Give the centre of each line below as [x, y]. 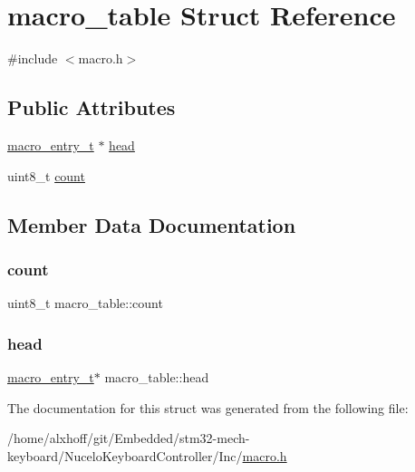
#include [33, 58]
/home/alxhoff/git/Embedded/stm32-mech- [129, 438]
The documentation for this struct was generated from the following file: [208, 407]
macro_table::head [157, 376]
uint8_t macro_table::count [85, 303]
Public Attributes [92, 107]
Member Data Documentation [152, 224]
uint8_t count [46, 175]
